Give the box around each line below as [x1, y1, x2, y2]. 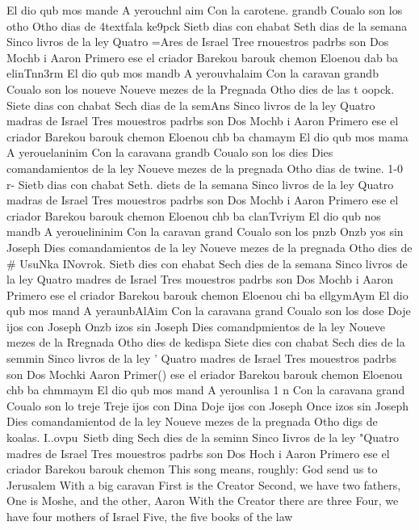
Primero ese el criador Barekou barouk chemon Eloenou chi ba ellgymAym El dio [6, 286, 409, 303]
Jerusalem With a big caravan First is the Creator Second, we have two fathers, [6, 476, 401, 493]
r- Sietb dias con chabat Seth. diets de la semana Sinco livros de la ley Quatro [6, 175, 394, 192]
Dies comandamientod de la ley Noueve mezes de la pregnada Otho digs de [6, 413, 378, 430]
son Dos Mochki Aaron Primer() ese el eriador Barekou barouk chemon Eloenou [6, 365, 403, 382]
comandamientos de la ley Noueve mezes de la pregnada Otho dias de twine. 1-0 [6, 159, 403, 176]
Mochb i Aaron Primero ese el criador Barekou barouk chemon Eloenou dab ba [6, 48, 399, 65]
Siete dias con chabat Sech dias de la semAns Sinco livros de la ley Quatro [6, 96, 375, 113]
